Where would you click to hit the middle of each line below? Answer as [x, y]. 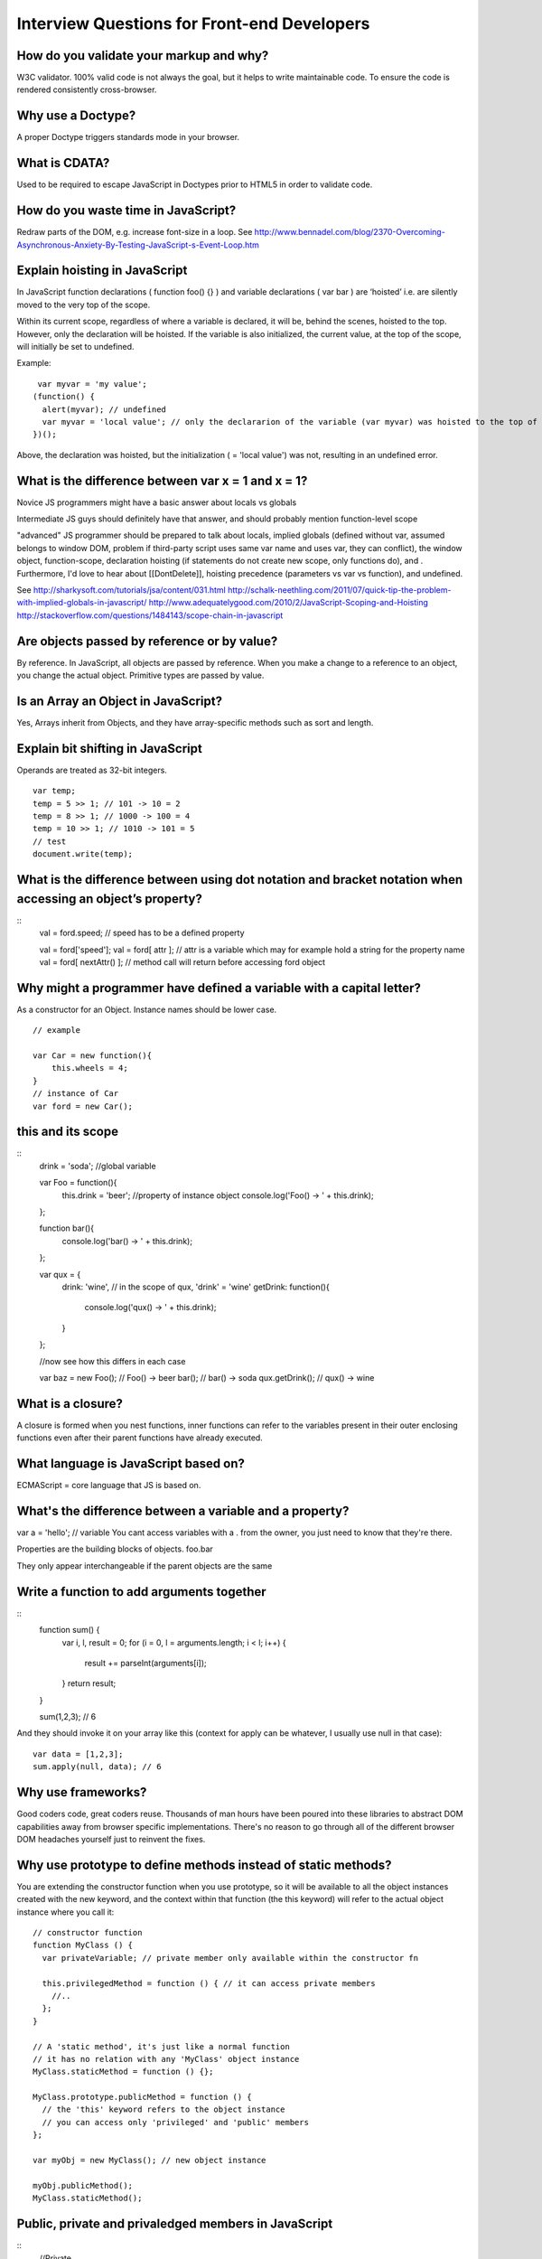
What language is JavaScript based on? [131, 1464]
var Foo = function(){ [78, 1183]
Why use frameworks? [82, 1792]
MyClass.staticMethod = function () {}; [123, 2072]
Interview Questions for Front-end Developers [193, 23]
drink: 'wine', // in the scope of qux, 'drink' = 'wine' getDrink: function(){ [196, 1287]
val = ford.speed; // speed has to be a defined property [142, 933]
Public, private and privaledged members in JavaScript [175, 2224]
